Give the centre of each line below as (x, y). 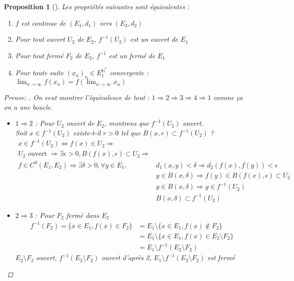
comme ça (228, 97)
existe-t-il (87, 133)
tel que (131, 133)
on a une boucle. (28, 107)
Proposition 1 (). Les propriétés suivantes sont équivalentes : (97, 6)
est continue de (43, 23)
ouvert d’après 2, (127, 257)
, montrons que (126, 123)
